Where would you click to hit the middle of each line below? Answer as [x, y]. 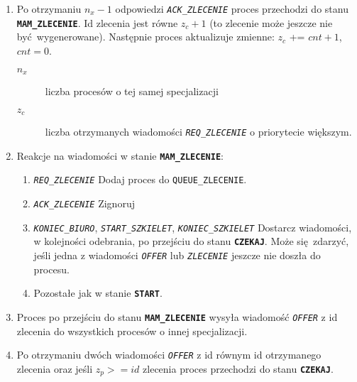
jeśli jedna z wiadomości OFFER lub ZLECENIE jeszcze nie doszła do [177, 255]
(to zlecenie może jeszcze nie [271, 22]
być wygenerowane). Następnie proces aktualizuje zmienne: [145, 37]
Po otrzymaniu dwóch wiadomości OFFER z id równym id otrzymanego [169, 355]
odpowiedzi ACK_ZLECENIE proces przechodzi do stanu [232, 9]
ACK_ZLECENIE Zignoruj [84, 203]
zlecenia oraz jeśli [55, 368]
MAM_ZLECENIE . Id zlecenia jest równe [97, 22]
